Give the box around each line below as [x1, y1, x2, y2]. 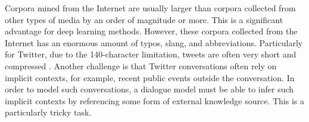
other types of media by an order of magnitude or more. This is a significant [5, 13, 283, 25]
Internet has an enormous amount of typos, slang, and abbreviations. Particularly [5, 36, 303, 49]
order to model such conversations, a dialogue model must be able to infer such [5, 83, 294, 95]
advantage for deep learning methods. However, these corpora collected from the [5, 25, 298, 37]
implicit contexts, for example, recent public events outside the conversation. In [5, 71, 295, 84]
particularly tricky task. [5, 106, 92, 118]
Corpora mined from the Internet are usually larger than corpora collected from [5, 2, 296, 14]
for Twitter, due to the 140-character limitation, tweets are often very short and [5, 48, 296, 60]
